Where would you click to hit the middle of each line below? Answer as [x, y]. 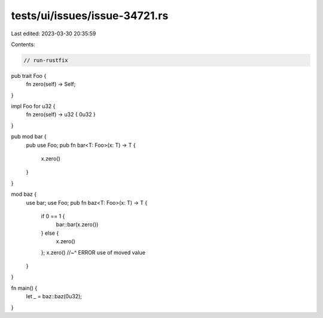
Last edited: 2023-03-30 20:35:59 [54, 34]
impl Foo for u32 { [33, 106]
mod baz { [24, 194]
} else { [50, 233]
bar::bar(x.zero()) [77, 225]
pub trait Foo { [29, 75]
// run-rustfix [46, 60]
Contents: [23, 44]
